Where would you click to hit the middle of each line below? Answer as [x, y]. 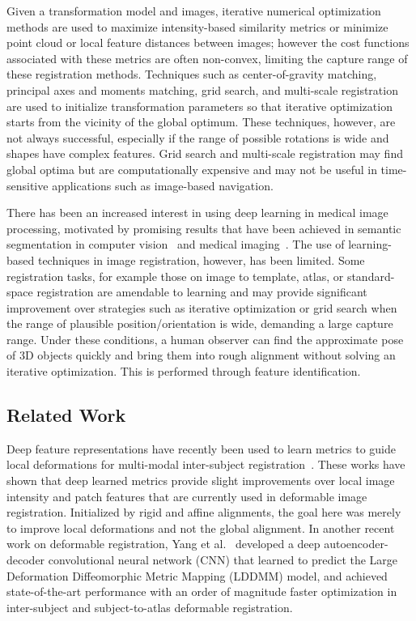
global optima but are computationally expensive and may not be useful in [192, 169]
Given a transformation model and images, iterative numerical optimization [194, 11]
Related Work [66, 415]
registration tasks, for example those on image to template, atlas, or [175, 276]
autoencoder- [356, 544]
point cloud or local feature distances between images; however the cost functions [208, 43]
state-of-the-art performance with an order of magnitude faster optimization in [202, 591]
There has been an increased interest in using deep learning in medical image [197, 213]
